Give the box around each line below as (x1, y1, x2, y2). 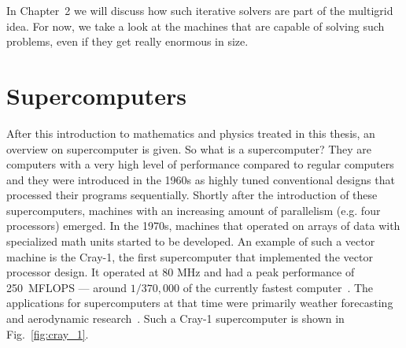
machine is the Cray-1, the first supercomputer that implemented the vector (6, 248, 373, 265)
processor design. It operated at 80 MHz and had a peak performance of (6, 264, 355, 280)
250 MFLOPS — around (6, 279, 127, 295)
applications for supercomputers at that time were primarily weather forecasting (6, 294, 393, 311)
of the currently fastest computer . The (183, 279, 374, 295)
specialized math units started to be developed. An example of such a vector (6, 233, 375, 250)
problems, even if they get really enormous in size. (6, 33, 249, 50)
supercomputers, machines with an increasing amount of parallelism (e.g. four (6, 202, 381, 218)
